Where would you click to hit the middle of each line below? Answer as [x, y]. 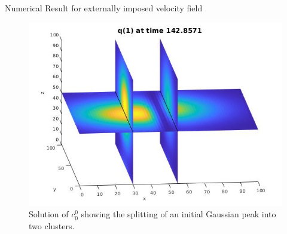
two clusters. [52, 225]
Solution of [49, 214]
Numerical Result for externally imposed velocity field [104, 8]
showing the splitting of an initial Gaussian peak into [178, 214]
